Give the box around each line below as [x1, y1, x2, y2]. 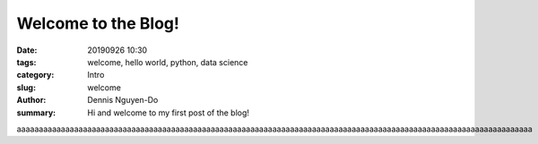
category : [16, 70, 55, 80]
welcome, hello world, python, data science [87, 56, 248, 67]
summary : [16, 107, 56, 118]
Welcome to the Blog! [16, 13, 179, 33]
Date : [16, 45, 38, 55]
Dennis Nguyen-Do [87, 95, 159, 106]
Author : [16, 95, 47, 106]
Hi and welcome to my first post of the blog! [87, 107, 250, 118]
